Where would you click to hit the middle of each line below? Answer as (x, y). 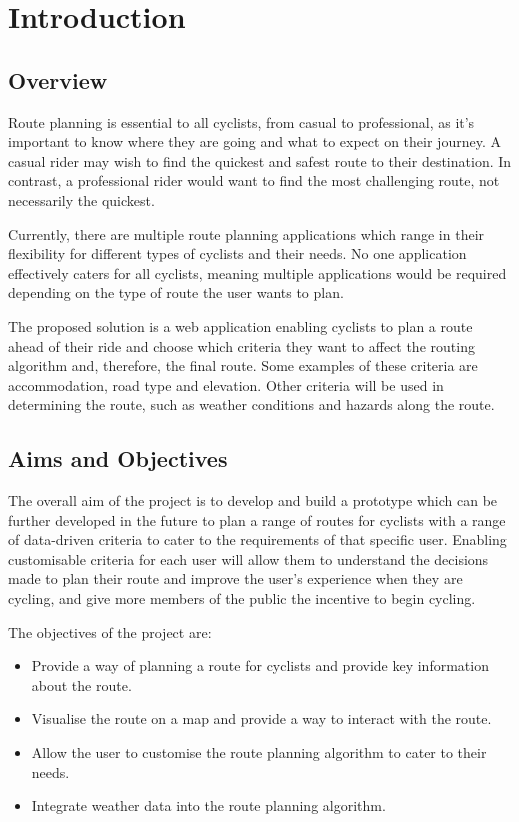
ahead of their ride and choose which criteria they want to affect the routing (241, 345)
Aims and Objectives (118, 458)
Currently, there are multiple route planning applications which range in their (246, 233)
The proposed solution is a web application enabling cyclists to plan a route (240, 325)
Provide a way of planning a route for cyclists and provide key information (260, 665)
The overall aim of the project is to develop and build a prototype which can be (253, 500)
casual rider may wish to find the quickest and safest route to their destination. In (260, 160)
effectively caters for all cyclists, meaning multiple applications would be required (257, 272)
